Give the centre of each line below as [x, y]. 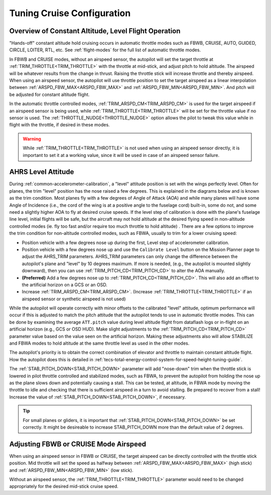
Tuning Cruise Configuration [70, 13]
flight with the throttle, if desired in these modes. [59, 125]
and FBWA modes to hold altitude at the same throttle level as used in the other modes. [99, 343]
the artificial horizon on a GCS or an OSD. [64, 285]
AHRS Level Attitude [42, 172]
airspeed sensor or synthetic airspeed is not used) [74, 299]
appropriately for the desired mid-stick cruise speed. [64, 486]
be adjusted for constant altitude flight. [49, 94]
